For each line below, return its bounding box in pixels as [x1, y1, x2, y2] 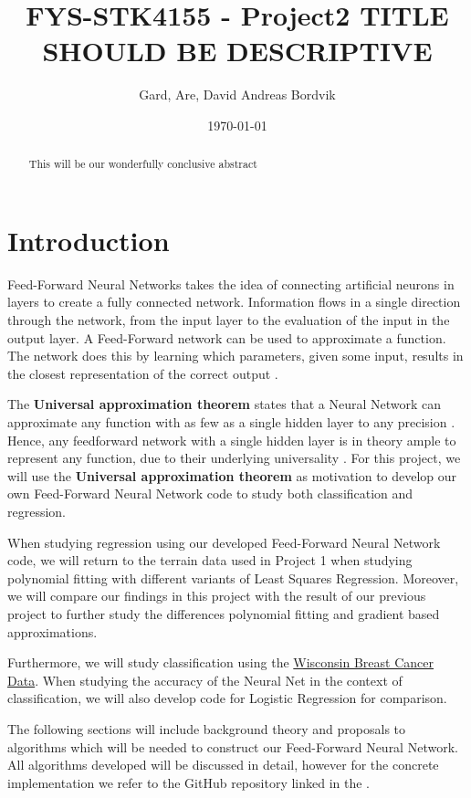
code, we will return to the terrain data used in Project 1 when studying [7, 551, 413, 570]
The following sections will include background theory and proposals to [7, 719, 406, 738]
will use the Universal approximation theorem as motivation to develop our [7, 466, 457, 485]
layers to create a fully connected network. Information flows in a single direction [7, 292, 461, 311]
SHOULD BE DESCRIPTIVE [42, 32, 433, 69]
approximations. [7, 622, 98, 641]
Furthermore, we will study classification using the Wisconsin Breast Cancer [7, 653, 434, 672]
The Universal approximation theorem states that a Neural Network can [7, 394, 442, 414]
